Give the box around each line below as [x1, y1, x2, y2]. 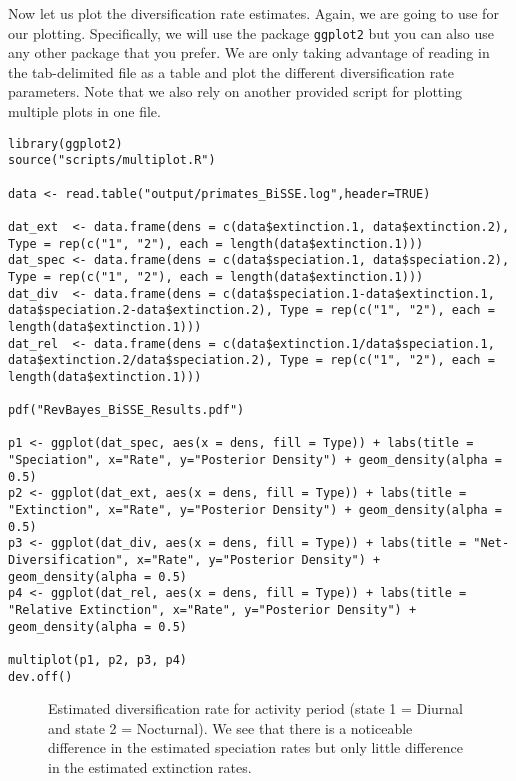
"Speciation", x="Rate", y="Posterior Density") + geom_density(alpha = [8, 453, 502, 468]
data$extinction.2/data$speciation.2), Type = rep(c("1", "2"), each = [8, 353, 495, 368]
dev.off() [8, 669, 73, 684]
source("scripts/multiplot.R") [8, 153, 216, 168]
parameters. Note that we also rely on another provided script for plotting [8, 81, 462, 102]
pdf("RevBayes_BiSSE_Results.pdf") [8, 403, 245, 418]
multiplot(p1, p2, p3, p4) [8, 652, 187, 667]
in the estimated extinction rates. [48, 757, 252, 778]
